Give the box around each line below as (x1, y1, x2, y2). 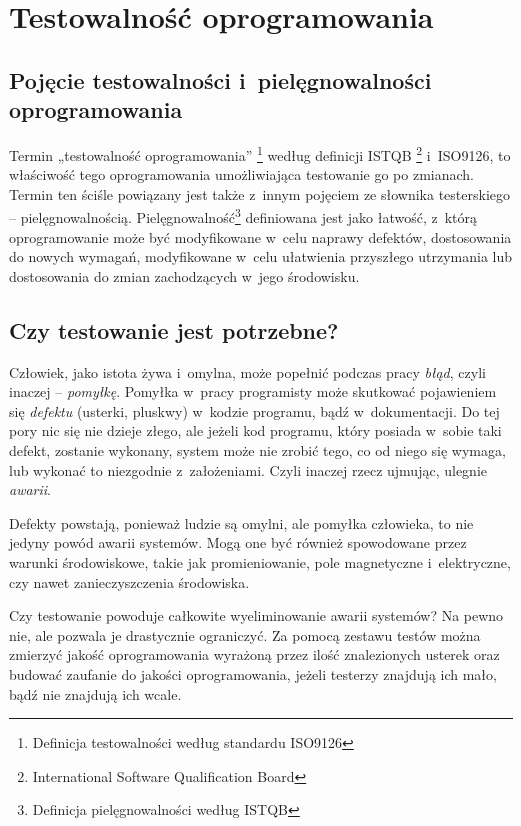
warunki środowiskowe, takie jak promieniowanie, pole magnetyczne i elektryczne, (9, 551, 511, 572)
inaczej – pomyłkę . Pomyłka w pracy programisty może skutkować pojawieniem (9, 381, 497, 402)
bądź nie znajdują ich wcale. (9, 683, 182, 704)
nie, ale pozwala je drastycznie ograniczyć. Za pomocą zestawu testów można (9, 624, 481, 645)
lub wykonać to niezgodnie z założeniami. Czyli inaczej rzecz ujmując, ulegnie (9, 459, 487, 480)
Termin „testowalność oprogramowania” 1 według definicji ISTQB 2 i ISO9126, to (9, 141, 511, 165)
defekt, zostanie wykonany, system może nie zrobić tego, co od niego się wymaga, (9, 440, 506, 461)
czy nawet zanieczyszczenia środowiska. (9, 571, 250, 592)
